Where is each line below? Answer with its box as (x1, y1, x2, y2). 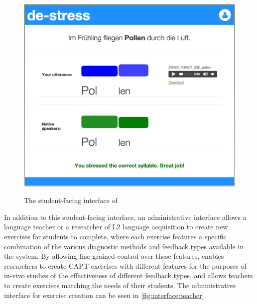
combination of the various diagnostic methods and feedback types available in (4, 241, 244, 251)
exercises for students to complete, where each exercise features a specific (4, 231, 227, 241)
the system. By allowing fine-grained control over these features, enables (4, 251, 224, 261)
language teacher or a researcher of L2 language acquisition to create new (4, 221, 228, 232)
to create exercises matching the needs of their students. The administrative (4, 280, 236, 290)
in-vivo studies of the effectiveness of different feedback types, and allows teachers (4, 270, 253, 281)
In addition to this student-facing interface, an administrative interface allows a (4, 211, 247, 222)
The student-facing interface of (24, 195, 118, 205)
